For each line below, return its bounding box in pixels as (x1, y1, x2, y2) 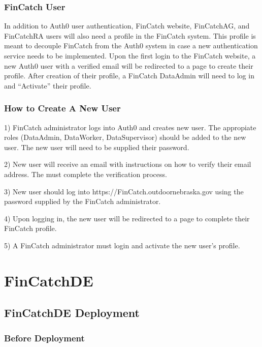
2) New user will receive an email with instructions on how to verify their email (4, 159, 251, 169)
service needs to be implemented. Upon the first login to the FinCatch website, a (4, 50, 256, 61)
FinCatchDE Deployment (4, 305, 140, 321)
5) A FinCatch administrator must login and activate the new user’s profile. (4, 240, 240, 250)
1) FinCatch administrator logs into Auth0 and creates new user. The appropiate (4, 122, 256, 132)
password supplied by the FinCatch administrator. (4, 196, 161, 207)
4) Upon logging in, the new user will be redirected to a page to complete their (4, 213, 250, 223)
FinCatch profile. (4, 223, 57, 234)
